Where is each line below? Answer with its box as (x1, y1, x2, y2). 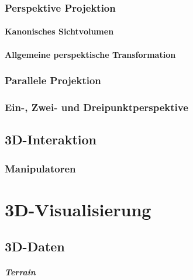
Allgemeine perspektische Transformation (5, 48, 176, 60)
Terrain (5, 266, 36, 278)
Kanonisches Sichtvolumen (5, 25, 114, 37)
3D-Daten (5, 237, 65, 255)
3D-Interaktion (5, 130, 97, 148)
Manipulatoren (5, 161, 76, 175)
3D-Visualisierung (5, 197, 151, 221)
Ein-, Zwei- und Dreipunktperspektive (5, 99, 188, 114)
